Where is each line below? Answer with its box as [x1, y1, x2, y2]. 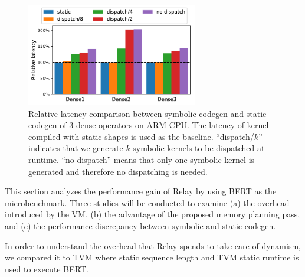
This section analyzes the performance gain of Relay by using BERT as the [5, 185, 277, 197]
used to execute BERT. [5, 262, 88, 275]
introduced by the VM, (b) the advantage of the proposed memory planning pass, [5, 208, 300, 220]
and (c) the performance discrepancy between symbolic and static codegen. [5, 220, 276, 232]
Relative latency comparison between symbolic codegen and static [28, 107, 267, 119]
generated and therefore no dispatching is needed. [28, 165, 208, 177]
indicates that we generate [28, 142, 123, 154]
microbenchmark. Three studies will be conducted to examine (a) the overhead [5, 196, 290, 208]
